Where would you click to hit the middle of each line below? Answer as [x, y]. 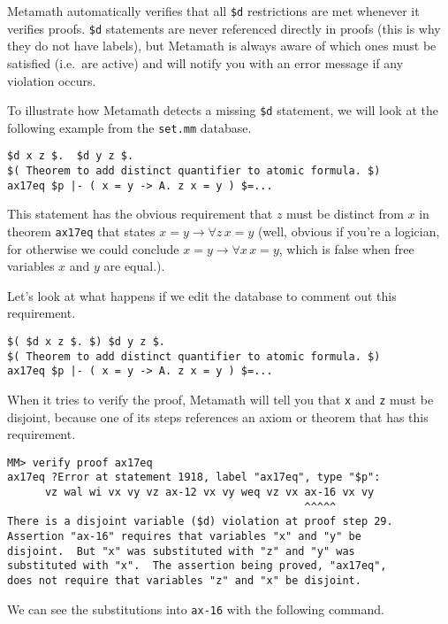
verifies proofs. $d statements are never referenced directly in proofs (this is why [224, 28]
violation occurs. [52, 80]
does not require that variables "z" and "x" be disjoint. [184, 581]
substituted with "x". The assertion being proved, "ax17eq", [197, 566]
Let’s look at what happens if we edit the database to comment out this [202, 295]
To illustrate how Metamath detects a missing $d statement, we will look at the [223, 110]
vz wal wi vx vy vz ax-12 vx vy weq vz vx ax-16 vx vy [209, 493]
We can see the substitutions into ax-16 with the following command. [196, 609]
